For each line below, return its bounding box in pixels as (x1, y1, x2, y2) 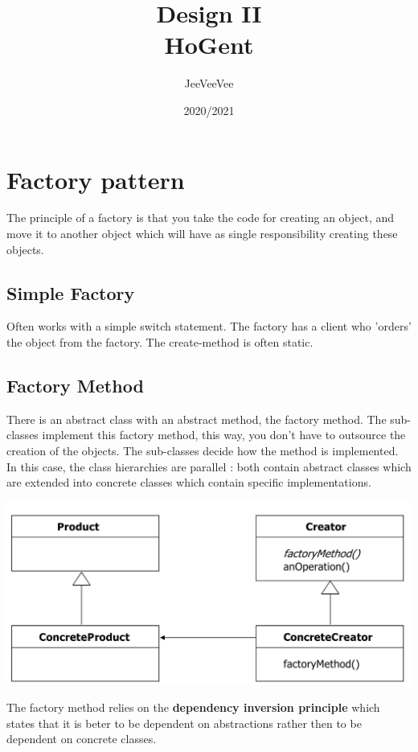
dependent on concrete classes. (6, 730, 157, 747)
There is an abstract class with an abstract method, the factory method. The (6, 410, 387, 427)
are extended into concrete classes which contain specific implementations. (6, 474, 371, 491)
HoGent (164, 28, 254, 61)
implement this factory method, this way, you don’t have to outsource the (42, 426, 406, 443)
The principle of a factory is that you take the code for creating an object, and (6, 209, 395, 226)
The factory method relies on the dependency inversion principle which (6, 699, 380, 716)
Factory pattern (6, 162, 185, 195)
